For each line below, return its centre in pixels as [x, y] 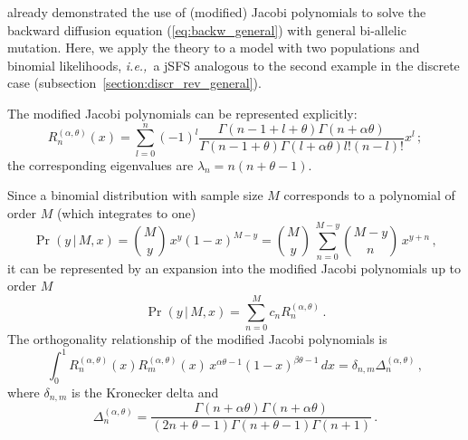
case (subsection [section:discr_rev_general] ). [134, 83]
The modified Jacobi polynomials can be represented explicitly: [182, 113]
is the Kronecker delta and [145, 392]
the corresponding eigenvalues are [100, 164]
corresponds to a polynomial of [369, 195]
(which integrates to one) [126, 212]
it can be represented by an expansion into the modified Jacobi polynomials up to [234, 268]
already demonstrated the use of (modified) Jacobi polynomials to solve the [217, 12]
